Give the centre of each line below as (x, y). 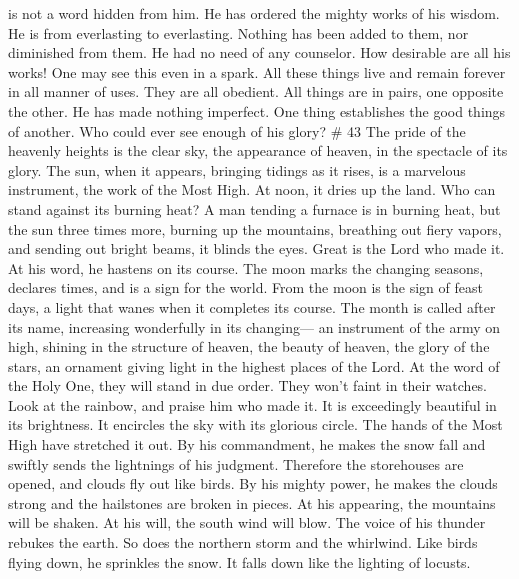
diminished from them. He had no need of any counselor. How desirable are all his (259, 52)
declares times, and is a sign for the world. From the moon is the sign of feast (245, 287)
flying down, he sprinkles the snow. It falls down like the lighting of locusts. (239, 561)
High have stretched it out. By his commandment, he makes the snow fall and (247, 444)
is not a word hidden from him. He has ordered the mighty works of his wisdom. (254, 13)
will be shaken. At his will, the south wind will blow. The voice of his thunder (247, 522)
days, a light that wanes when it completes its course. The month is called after (252, 306)
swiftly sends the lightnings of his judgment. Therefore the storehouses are (236, 463)
